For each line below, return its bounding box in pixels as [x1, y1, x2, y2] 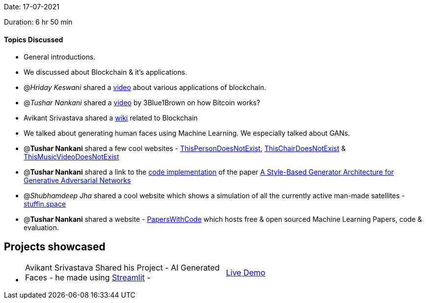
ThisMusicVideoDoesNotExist [24, 152, 119, 161]
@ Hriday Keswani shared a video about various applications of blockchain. [24, 83, 266, 92]
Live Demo [226, 268, 265, 278]
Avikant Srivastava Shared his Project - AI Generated [25, 263, 220, 273]
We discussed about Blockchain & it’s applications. [24, 68, 187, 77]
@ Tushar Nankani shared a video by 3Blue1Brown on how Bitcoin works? [24, 98, 260, 107]
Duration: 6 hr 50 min [4, 18, 73, 26]
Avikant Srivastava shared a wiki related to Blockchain [24, 114, 198, 122]
